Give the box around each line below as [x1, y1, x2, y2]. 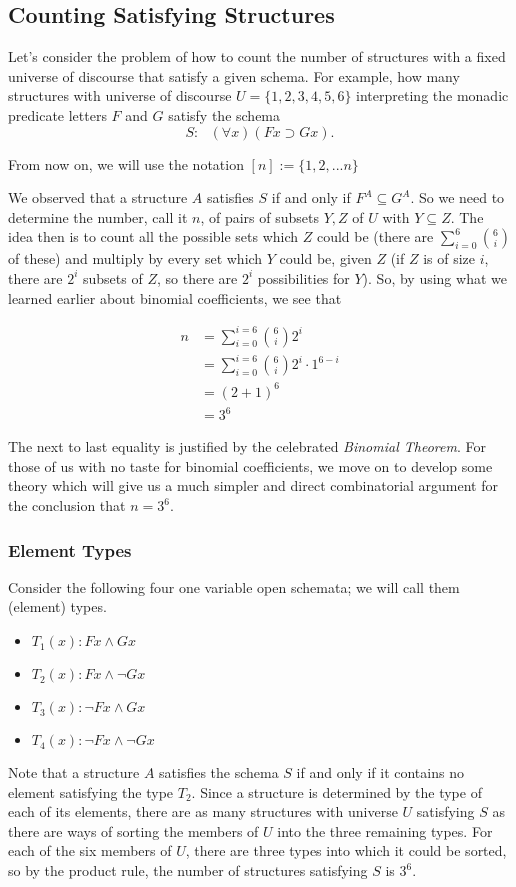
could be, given [279, 248, 372, 269]
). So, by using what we [362, 267, 507, 288]
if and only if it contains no [296, 762, 464, 783]
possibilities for [257, 267, 350, 288]
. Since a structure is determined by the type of [191, 781, 482, 802]
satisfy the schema [168, 104, 281, 125]
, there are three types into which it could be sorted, [185, 840, 507, 861]
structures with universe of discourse [8, 85, 232, 106]
